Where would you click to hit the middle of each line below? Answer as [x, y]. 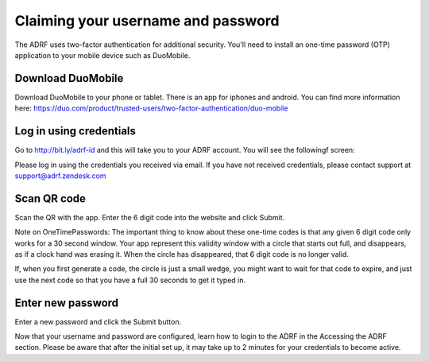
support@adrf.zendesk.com [60, 176]
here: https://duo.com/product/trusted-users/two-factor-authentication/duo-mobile [151, 108]
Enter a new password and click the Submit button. [98, 321]
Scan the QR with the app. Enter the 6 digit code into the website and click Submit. [150, 217]
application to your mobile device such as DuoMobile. [102, 55]
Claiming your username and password [147, 21]
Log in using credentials [75, 131]
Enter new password [67, 303]
